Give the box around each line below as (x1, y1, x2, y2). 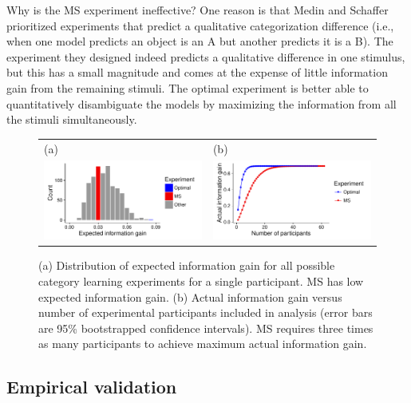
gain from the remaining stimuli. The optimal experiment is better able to (6, 79, 369, 96)
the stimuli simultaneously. (6, 111, 137, 128)
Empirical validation (6, 374, 177, 399)
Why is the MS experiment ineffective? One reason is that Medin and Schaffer (6, 2, 389, 18)
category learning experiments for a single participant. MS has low (38, 273, 364, 290)
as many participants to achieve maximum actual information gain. (38, 335, 367, 352)
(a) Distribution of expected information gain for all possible (38, 257, 335, 274)
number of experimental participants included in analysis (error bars (38, 304, 373, 321)
